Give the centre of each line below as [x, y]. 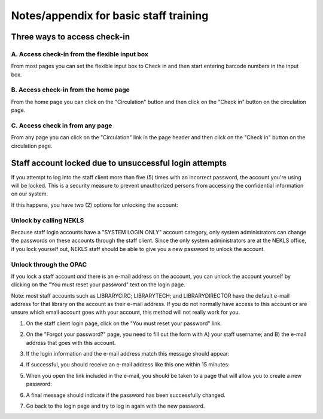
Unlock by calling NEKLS [48, 220]
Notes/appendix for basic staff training [110, 16]
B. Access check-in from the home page [70, 90]
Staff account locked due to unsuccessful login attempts [119, 163]
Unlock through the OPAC [49, 264]
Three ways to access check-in [71, 37]
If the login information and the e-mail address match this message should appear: [128, 354]
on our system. [30, 194]
